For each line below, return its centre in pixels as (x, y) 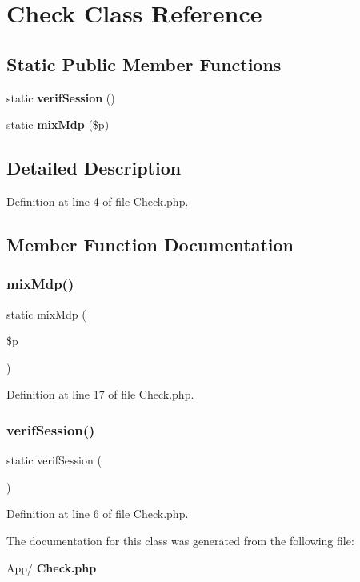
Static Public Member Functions (144, 64)
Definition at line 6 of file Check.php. (98, 514)
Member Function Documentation (150, 244)
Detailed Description (94, 168)
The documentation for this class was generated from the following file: (180, 540)
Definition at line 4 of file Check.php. (98, 201)
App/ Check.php (52, 567)
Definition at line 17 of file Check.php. (100, 394)
